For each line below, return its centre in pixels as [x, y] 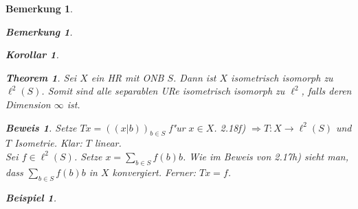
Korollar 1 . [32, 54]
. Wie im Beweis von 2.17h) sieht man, [266, 156]
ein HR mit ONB [127, 77]
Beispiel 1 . [31, 197]
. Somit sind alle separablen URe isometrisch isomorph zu [163, 91]
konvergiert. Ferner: [154, 172]
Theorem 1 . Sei [41, 77]
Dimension [28, 104]
